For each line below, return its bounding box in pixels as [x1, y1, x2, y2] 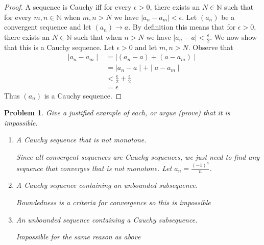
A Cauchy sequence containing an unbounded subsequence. [16, 180, 198, 190]
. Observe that [188, 41, 233, 52]
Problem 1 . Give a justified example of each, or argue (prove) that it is [4, 107, 230, 118]
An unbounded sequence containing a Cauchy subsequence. [16, 214, 198, 225]
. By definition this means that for [128, 21, 236, 32]
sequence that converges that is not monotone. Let [16, 162, 172, 173]
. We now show [210, 31, 257, 42]
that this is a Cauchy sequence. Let [4, 41, 114, 52]
